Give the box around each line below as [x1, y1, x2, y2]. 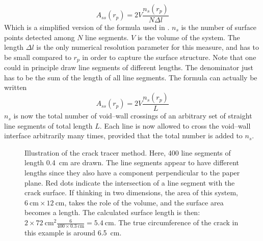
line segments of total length [4, 120, 93, 131]
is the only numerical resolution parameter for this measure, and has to [36, 42, 259, 52]
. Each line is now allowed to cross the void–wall [99, 120, 251, 131]
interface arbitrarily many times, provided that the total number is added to [4, 130, 243, 141]
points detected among [4, 32, 75, 42]
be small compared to [4, 51, 71, 62]
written [4, 82, 27, 93]
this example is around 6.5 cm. [24, 227, 122, 237]
